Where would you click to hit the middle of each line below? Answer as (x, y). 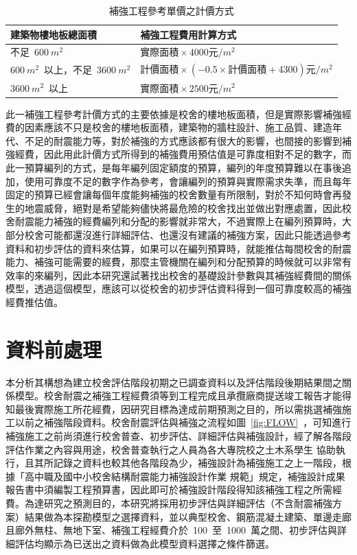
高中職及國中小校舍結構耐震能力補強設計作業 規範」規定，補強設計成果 (185, 476)
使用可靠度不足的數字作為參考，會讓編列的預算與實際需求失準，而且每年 (188, 181)
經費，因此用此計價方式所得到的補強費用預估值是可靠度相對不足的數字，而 (183, 154)
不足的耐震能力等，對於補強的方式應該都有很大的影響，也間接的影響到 (183, 140)
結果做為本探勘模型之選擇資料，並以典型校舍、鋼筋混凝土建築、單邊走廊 (188, 516)
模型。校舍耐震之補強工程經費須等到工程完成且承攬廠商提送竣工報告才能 (178, 395)
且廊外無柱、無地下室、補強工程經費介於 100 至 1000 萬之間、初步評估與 (171, 530)
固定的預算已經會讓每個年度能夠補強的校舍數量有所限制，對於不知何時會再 (174, 194)
